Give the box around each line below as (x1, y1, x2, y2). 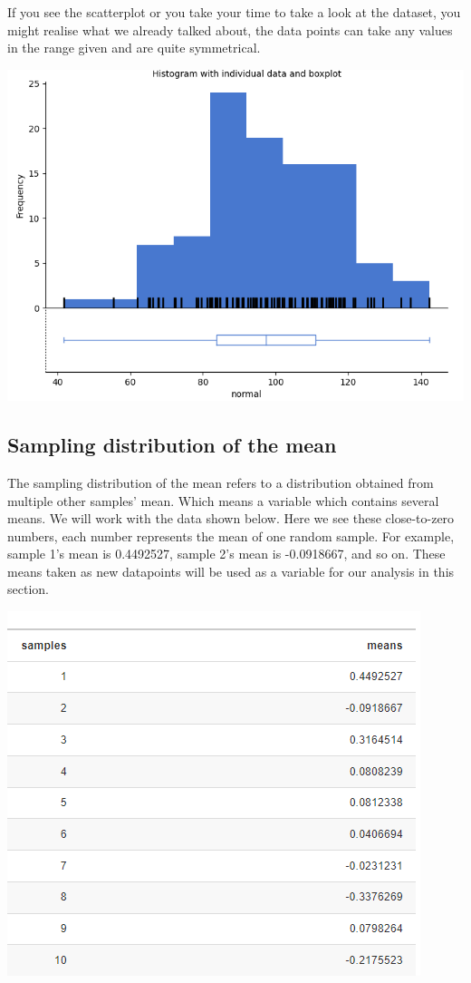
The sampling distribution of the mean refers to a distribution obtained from (7, 472, 434, 491)
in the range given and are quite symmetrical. (7, 38, 261, 57)
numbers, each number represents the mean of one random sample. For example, (7, 526, 455, 545)
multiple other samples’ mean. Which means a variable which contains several (7, 491, 439, 510)
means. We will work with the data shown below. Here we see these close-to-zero (7, 509, 455, 528)
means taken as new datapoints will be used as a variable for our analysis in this (7, 561, 455, 580)
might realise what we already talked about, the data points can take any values (7, 20, 453, 39)
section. (7, 579, 49, 599)
